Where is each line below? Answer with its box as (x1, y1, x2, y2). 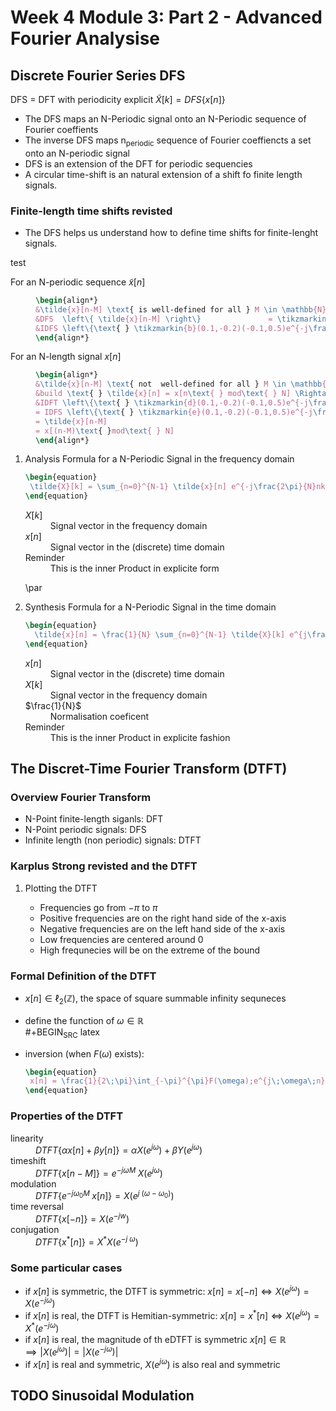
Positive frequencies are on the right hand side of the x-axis (39, 912, 287, 924)
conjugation (10, 1224, 60, 1236)
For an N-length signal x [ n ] (10, 351, 122, 363)
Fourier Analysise (10, 27, 161, 50)
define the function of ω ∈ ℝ (24, 1014, 145, 1026)
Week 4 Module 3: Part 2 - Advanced (10, 6, 323, 29)
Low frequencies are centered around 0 (39, 933, 204, 945)
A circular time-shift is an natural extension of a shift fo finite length (24, 168, 303, 180)
